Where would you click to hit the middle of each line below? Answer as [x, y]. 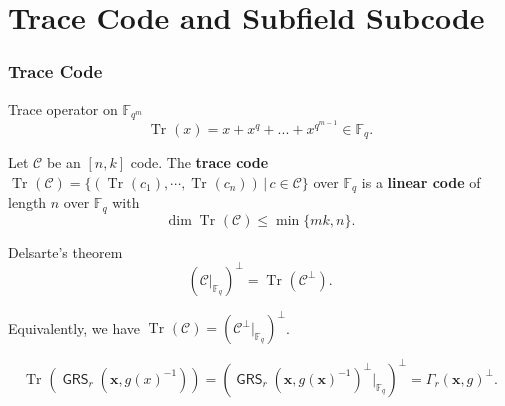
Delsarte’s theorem [65, 251]
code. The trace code [199, 162]
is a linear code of [421, 181]
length [27, 202]
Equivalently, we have [74, 327]
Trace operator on [63, 108]
